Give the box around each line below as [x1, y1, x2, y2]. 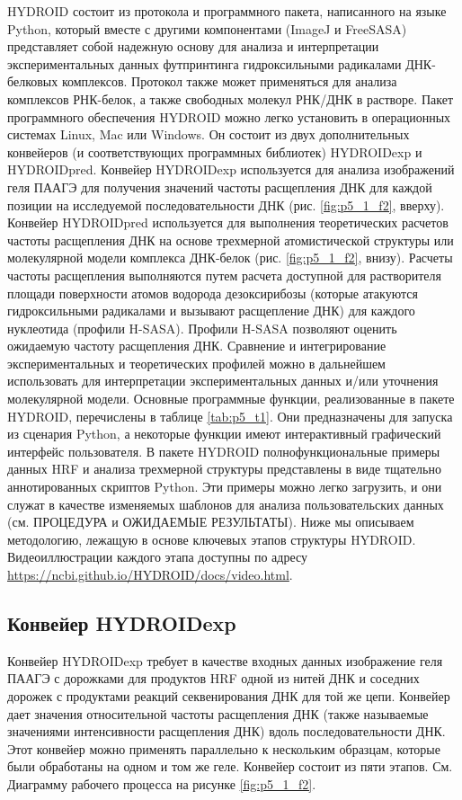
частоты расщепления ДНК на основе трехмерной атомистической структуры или [7, 230, 454, 249]
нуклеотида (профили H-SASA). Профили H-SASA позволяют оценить [7, 318, 397, 337]
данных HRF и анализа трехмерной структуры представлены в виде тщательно [7, 459, 441, 478]
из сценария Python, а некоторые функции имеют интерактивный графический [7, 424, 441, 443]
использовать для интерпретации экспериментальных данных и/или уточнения [7, 371, 439, 390]
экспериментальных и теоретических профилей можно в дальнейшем [7, 353, 386, 372]
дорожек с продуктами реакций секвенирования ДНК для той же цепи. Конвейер [7, 686, 450, 705]
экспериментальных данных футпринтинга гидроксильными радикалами [7, 54, 402, 73]
